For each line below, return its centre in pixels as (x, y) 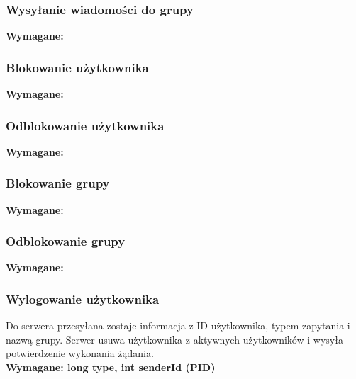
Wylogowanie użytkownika (83, 299)
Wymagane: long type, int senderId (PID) (111, 367)
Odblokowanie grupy (66, 241)
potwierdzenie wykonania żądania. (80, 353)
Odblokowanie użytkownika (85, 125)
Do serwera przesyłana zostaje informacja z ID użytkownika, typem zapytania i (178, 326)
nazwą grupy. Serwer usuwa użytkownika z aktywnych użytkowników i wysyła (174, 339)
